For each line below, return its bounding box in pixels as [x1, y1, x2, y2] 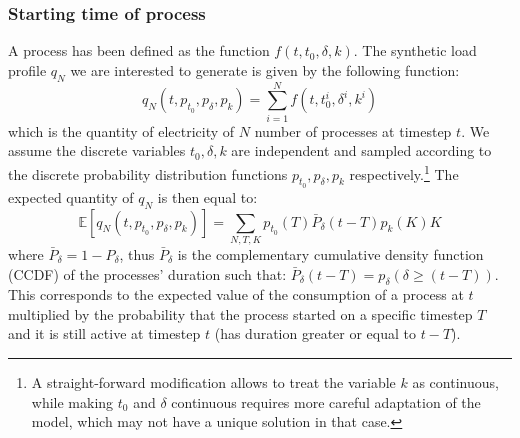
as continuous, [412, 372, 499, 393]
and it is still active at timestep [8, 323, 201, 344]
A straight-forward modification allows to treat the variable [31, 372, 396, 393]
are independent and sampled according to [231, 140, 492, 161]
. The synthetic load [353, 40, 477, 61]
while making [31, 391, 114, 412]
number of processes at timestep [254, 120, 452, 141]
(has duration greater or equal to [214, 323, 417, 344]
